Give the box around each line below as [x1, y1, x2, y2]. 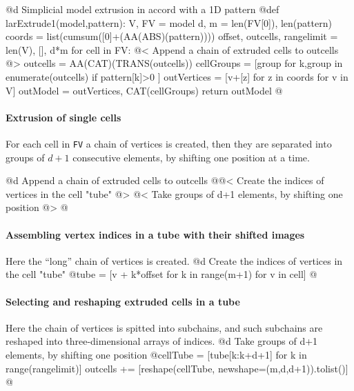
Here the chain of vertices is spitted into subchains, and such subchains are [6, 320, 323, 334]
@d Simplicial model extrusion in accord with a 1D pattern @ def [6, 2, 279, 16]
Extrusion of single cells [6, 110, 121, 124]
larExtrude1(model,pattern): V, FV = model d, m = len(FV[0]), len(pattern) [6, 15, 332, 30]
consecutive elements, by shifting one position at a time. [72, 150, 310, 164]
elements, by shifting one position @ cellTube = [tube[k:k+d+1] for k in [6, 347, 307, 361]
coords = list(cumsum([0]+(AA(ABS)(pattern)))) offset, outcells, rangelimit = [6, 29, 338, 43]
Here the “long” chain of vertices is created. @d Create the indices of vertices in [6, 253, 343, 268]
